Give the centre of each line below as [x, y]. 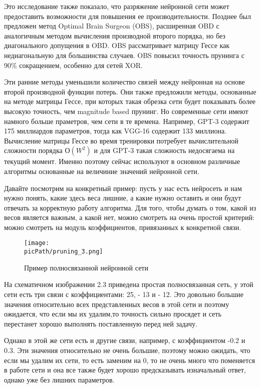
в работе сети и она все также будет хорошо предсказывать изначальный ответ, [125, 370]
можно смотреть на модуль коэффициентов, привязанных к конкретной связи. [123, 227]
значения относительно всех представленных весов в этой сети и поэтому [117, 304]
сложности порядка [33, 150]
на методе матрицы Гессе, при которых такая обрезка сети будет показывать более [130, 101]
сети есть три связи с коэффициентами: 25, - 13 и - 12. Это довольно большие [124, 294]
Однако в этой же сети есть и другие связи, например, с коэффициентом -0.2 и [125, 340]
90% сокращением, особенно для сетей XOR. [74, 65]
